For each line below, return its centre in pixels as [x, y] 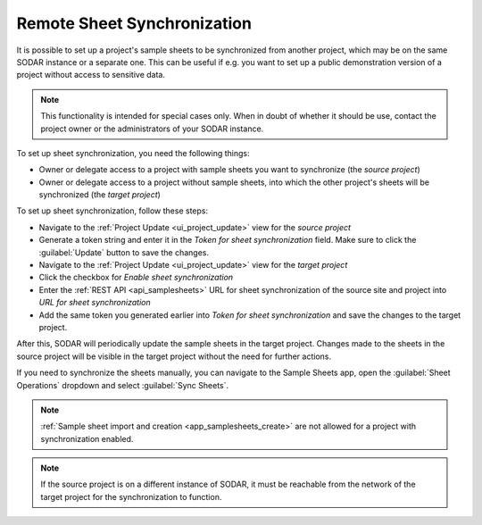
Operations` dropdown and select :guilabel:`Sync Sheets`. [123, 385]
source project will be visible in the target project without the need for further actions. [174, 356]
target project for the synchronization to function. [131, 496]
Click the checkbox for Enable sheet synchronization [136, 278]
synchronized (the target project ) [100, 195]
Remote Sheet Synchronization [134, 23]
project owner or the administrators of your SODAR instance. [152, 129]
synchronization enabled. [87, 438]
